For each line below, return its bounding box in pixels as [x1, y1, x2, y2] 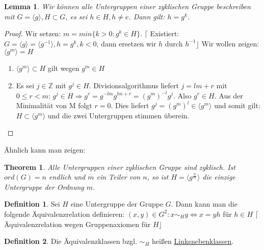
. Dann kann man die [171, 198, 237, 209]
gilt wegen [47, 63, 80, 73]
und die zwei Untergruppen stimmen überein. [47, 110, 190, 120]
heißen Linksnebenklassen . [151, 236, 234, 246]
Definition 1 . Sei [4, 198, 60, 209]
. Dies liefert [111, 100, 149, 111]
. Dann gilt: [128, 11, 165, 21]
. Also [173, 90, 192, 101]
